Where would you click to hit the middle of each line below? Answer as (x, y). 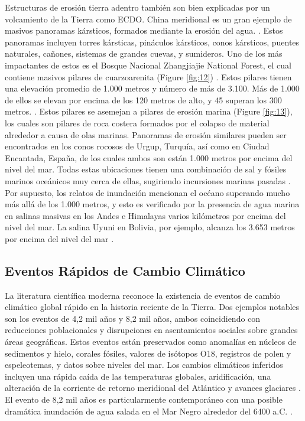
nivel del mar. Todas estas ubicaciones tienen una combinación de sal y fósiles (146, 169)
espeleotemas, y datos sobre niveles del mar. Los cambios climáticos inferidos (144, 365)
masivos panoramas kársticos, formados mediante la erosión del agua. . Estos (144, 30)
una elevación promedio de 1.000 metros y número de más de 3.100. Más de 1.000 (152, 88)
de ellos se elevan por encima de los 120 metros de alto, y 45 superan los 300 (143, 99)
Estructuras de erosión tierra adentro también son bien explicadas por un (137, 7)
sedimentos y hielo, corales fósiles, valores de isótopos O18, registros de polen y (148, 353)
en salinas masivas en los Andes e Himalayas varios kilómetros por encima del (145, 215)
